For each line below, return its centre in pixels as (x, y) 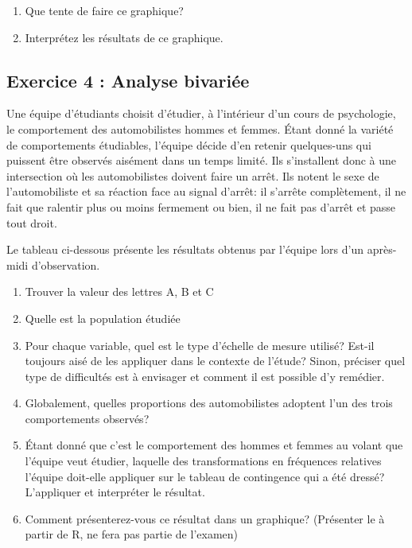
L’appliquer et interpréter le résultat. (115, 492)
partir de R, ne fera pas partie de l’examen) (131, 534)
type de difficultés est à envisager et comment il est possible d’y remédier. (205, 376)
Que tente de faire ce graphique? (104, 10)
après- (382, 249)
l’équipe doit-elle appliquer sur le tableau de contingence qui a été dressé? (205, 476)
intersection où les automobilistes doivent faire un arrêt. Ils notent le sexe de (193, 175)
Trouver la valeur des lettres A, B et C (119, 291)
